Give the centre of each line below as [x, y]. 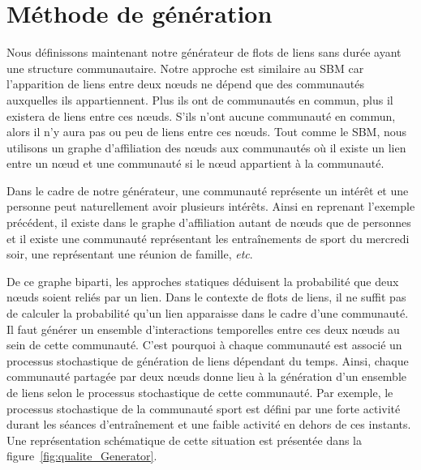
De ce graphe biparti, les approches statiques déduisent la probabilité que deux [203, 281]
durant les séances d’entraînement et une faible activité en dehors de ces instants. [209, 424]
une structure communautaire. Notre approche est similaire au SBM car [185, 68]
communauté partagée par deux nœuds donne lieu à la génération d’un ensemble [207, 376]
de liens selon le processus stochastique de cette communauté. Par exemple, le [200, 392]
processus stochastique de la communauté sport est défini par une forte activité [204, 408]
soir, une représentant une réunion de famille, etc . [130, 254]
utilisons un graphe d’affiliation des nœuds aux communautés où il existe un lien [206, 147]
